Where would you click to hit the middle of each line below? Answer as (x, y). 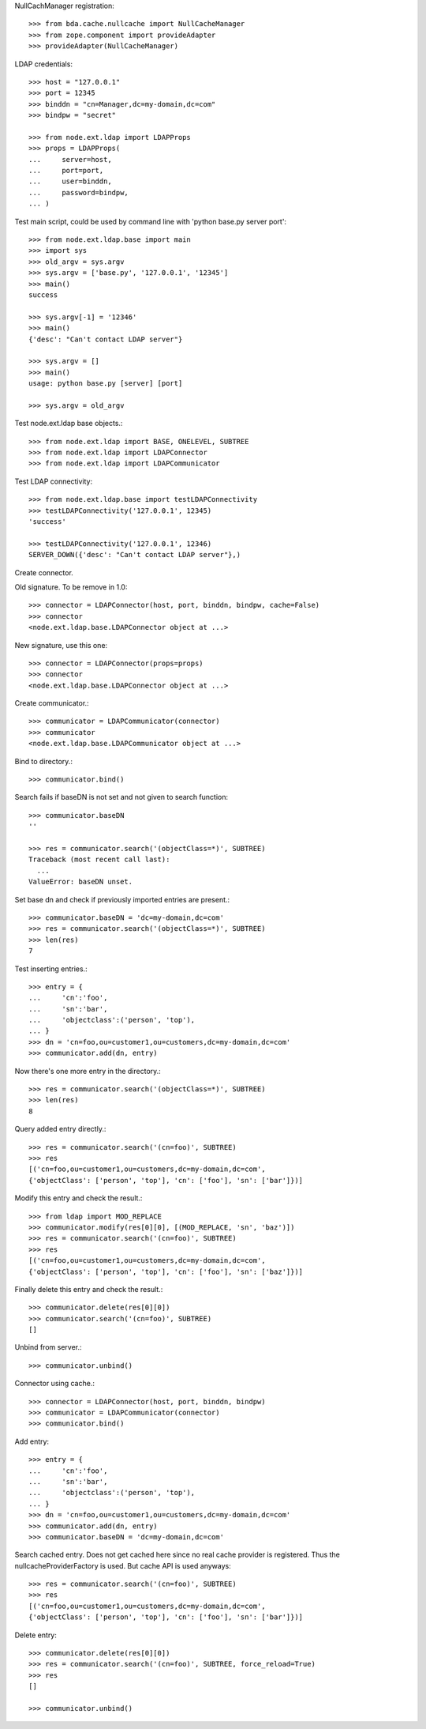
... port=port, (66, 171)
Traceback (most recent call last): (99, 860)
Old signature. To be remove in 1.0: (71, 587)
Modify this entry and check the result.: (78, 1198)
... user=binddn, (70, 181)
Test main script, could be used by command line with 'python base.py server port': (151, 221)
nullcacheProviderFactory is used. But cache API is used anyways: (123, 1565)
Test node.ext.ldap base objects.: (69, 424)
